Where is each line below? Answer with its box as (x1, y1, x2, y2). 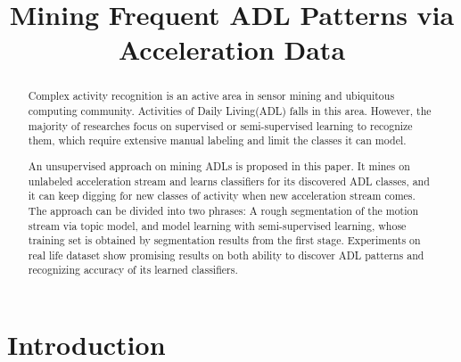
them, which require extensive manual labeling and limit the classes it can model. (28, 133, 407, 148)
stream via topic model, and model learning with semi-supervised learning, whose (28, 218, 407, 233)
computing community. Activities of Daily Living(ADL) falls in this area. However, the (28, 103, 432, 119)
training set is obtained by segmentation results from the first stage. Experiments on (28, 233, 421, 248)
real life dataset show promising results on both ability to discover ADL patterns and (28, 247, 424, 262)
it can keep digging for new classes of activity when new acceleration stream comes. (28, 188, 416, 203)
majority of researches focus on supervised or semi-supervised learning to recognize (28, 118, 413, 133)
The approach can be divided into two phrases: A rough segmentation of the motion (28, 202, 419, 218)
